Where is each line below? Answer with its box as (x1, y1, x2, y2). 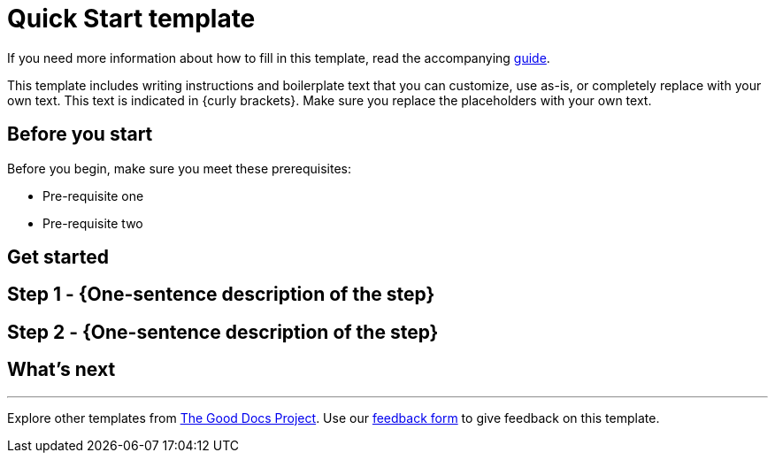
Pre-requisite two (42, 215, 143, 231)
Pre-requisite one (42, 188, 144, 203)
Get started (7, 246, 109, 269)
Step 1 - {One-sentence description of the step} (7, 283, 435, 306)
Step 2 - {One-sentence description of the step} (7, 320, 439, 343)
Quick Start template (7, 4, 256, 34)
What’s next (7, 358, 116, 381)
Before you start (7, 123, 153, 146)
